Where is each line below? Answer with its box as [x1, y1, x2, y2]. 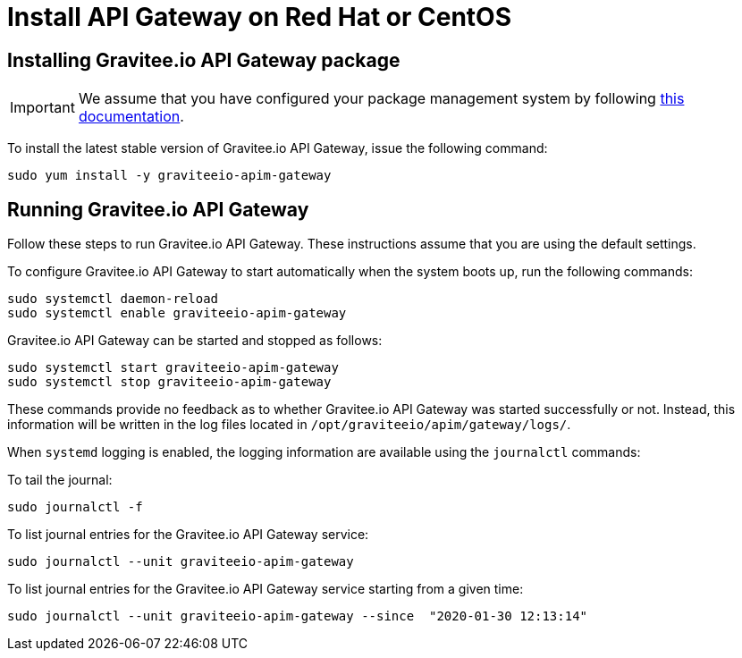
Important [10, 98, 75, 117]
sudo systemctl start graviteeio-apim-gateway [7, 360, 339, 375]
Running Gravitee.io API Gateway [7, 198, 309, 221]
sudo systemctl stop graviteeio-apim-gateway [7, 375, 332, 390]
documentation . [78, 107, 184, 126]
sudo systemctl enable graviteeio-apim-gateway [7, 306, 347, 321]
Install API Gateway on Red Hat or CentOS [7, 2, 512, 32]
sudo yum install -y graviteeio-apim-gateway [7, 168, 332, 183]
